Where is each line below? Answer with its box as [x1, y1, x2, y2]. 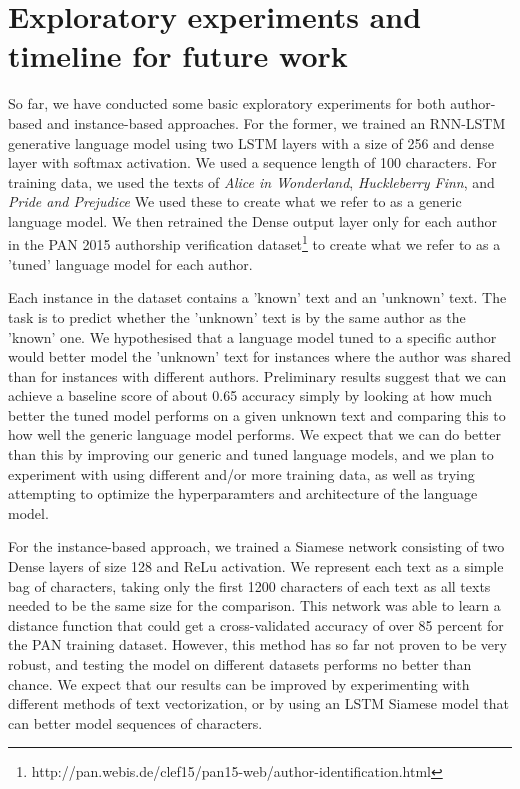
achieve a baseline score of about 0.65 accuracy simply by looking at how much [8, 385, 493, 406]
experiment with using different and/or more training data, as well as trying [8, 463, 475, 484]
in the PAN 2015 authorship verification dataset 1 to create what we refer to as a [8, 231, 501, 255]
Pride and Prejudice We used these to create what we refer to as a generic [8, 191, 462, 212]
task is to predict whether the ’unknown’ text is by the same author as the [8, 306, 466, 327]
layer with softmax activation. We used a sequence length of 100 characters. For [8, 152, 497, 173]
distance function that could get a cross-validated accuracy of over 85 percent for [8, 614, 504, 635]
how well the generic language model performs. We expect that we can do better [8, 424, 501, 445]
